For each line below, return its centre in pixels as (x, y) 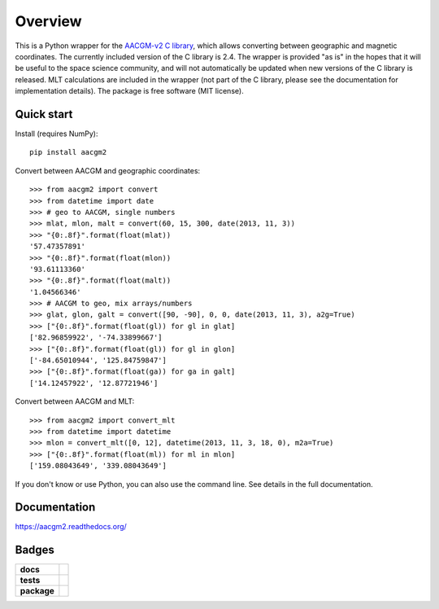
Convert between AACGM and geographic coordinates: (108, 170)
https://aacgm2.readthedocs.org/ (71, 527)
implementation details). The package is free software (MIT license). (129, 91)
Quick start (44, 114)
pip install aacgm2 (68, 152)
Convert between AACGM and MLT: (75, 401)
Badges (35, 550)
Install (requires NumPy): (57, 134)
